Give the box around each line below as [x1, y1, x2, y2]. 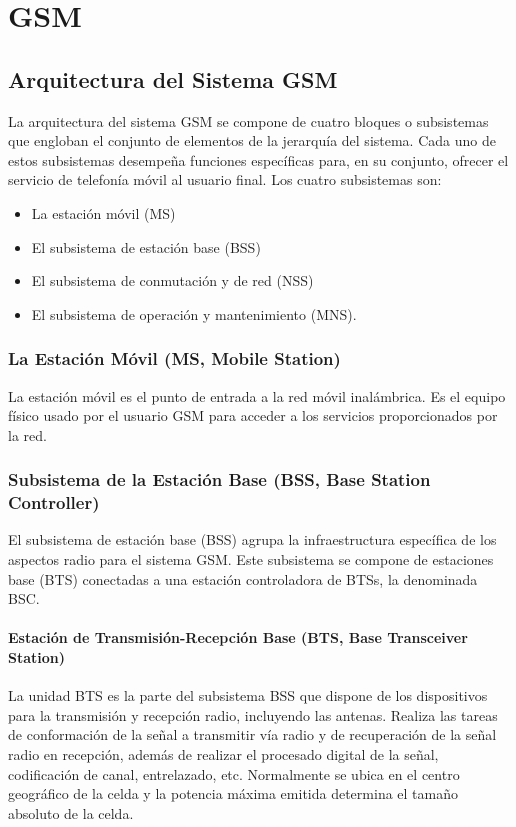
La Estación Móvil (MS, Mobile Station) [8, 346, 341, 371]
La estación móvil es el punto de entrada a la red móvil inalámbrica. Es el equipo [8, 385, 506, 406]
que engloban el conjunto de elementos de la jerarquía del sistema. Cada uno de [8, 130, 496, 151]
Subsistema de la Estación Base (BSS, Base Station [8, 467, 431, 492]
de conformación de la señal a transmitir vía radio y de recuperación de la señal [8, 724, 497, 745]
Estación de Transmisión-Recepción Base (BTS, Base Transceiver [8, 627, 468, 648]
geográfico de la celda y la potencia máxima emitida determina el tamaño [8, 783, 458, 804]
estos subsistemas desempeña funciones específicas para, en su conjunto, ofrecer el [8, 149, 509, 170]
